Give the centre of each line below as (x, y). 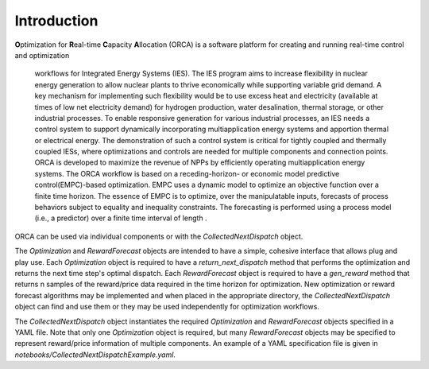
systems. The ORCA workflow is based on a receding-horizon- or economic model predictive (187, 173)
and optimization (42, 55)
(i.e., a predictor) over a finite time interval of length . (121, 218)
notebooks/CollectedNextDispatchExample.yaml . (95, 355)
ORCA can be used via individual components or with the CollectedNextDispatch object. (159, 236)
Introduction (56, 21)
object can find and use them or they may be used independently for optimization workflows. (167, 307)
